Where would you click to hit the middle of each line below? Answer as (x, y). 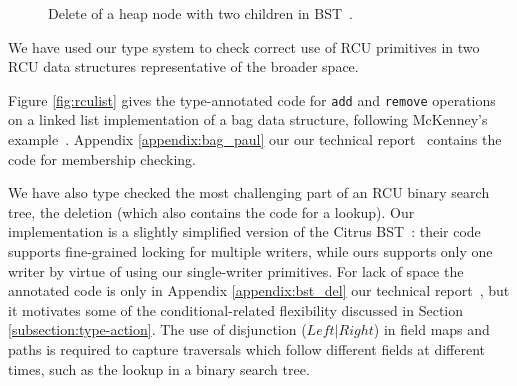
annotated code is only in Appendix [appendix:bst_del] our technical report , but (259, 290)
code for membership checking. (102, 158)
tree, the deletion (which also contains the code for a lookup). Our (211, 211)
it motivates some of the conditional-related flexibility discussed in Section (236, 309)
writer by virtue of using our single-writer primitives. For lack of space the (236, 270)
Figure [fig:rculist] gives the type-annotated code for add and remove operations (252, 99)
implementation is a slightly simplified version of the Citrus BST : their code (244, 231)
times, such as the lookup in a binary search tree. (159, 368)
